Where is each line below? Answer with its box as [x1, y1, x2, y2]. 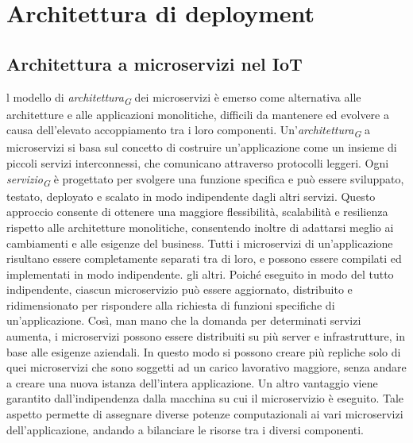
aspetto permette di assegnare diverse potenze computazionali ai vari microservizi [6, 406, 403, 422]
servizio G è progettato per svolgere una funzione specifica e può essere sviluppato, [6, 170, 404, 189]
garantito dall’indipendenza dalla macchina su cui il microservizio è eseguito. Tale [6, 390, 404, 406]
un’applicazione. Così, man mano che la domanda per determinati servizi [6, 312, 361, 329]
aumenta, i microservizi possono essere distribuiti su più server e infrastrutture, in [6, 328, 405, 345]
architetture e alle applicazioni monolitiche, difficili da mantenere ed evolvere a [6, 106, 389, 122]
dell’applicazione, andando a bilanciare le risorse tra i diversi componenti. [6, 421, 365, 437]
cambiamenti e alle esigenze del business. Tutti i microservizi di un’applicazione [6, 234, 393, 251]
